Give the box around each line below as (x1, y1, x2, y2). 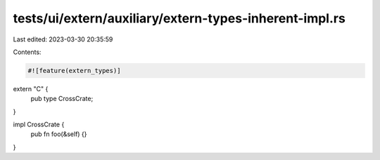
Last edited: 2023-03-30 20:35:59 (13, 35, 113, 44)
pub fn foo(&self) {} (30, 130, 87, 138)
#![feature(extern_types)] (27, 67, 121, 74)
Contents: (13, 48, 42, 56)
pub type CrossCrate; (30, 95, 94, 103)
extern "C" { (13, 84, 49, 93)
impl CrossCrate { (13, 120, 65, 129)
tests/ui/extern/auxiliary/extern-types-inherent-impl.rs (13, 11, 346, 26)
